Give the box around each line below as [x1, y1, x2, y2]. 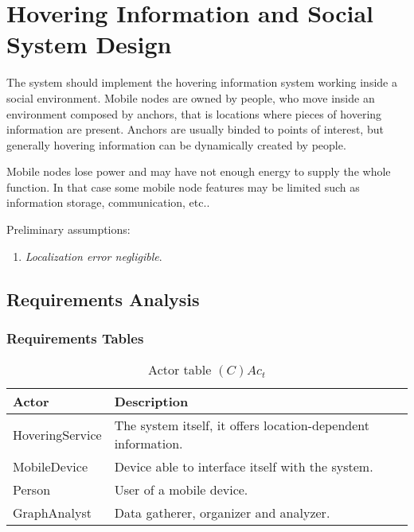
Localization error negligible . [25, 247, 162, 264]
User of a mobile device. [114, 480, 248, 499]
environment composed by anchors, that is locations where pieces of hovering [6, 105, 382, 122]
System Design [6, 28, 172, 60]
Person [13, 480, 51, 499]
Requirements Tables [6, 328, 144, 348]
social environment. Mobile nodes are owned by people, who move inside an [6, 89, 375, 106]
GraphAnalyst [13, 503, 92, 522]
